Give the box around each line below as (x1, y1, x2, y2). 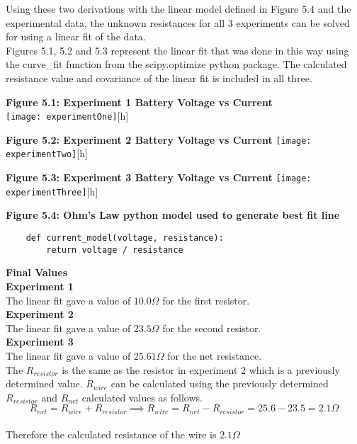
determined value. (6, 376, 83, 391)
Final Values (6, 265, 67, 280)
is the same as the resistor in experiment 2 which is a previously (62, 362, 340, 377)
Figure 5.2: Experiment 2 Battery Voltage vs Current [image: (6, 132, 312, 147)
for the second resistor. (162, 320, 261, 335)
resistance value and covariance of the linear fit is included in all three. (6, 70, 312, 85)
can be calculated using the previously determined (110, 376, 329, 391)
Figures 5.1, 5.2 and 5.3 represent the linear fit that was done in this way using (6, 42, 349, 57)
